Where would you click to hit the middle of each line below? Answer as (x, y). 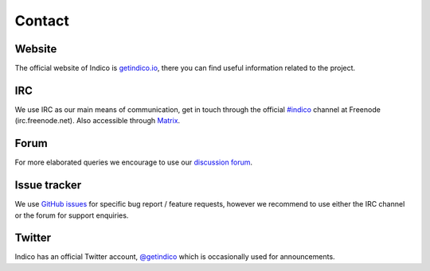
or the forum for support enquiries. (72, 215)
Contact (42, 21)
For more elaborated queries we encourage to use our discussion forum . (134, 162)
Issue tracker (48, 186)
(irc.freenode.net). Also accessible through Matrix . (98, 121)
